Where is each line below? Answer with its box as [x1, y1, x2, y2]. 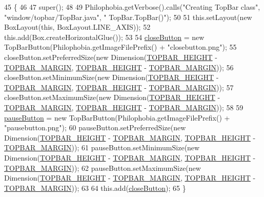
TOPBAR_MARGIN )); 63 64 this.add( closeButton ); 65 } [4, 182, 186, 193]
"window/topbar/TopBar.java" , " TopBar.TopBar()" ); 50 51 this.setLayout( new [4, 11, 252, 22]
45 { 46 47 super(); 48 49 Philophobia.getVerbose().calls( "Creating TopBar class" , [4, 2, 260, 12]
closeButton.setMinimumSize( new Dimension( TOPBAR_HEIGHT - [4, 72, 219, 83]
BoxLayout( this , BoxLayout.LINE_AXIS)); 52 [4, 22, 151, 32]
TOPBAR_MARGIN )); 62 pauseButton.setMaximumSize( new [4, 162, 201, 173]
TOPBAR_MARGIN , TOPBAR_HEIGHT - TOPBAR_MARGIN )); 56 [4, 62, 234, 72]
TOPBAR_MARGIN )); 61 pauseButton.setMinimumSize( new [4, 142, 200, 153]
